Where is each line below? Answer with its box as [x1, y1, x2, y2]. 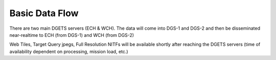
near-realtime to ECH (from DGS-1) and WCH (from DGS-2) [9, 32, 134, 38]
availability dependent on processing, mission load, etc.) [9, 48, 128, 54]
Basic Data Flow [9, 8, 79, 19]
